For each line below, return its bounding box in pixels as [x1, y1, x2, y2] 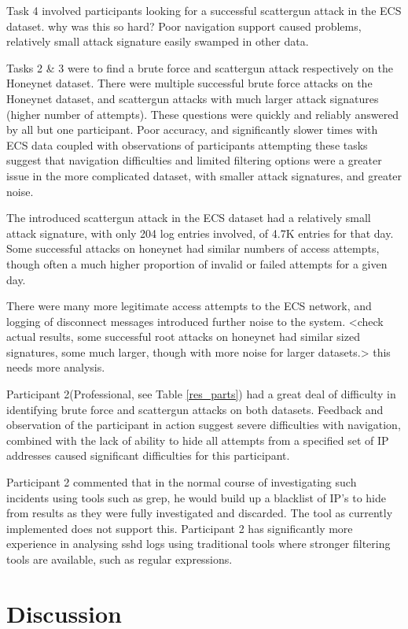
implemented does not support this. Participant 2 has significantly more [6, 520, 353, 536]
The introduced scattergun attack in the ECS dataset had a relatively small [6, 209, 371, 226]
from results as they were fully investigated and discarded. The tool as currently [6, 505, 393, 521]
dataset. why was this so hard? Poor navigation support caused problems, [6, 17, 362, 34]
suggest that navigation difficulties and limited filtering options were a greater [6, 152, 382, 168]
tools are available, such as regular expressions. [6, 551, 233, 567]
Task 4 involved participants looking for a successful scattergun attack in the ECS [6, 2, 402, 18]
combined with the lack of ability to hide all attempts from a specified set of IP [6, 431, 389, 448]
